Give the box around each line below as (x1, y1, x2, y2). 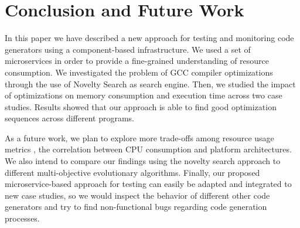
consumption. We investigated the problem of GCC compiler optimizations (5, 66, 273, 78)
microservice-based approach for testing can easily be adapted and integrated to (5, 178, 292, 190)
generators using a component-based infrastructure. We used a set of (5, 43, 251, 55)
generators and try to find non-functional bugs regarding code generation (5, 200, 267, 213)
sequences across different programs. (5, 112, 135, 124)
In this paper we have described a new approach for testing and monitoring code (5, 32, 294, 44)
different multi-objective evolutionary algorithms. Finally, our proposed (5, 166, 260, 178)
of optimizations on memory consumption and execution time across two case (5, 89, 282, 101)
